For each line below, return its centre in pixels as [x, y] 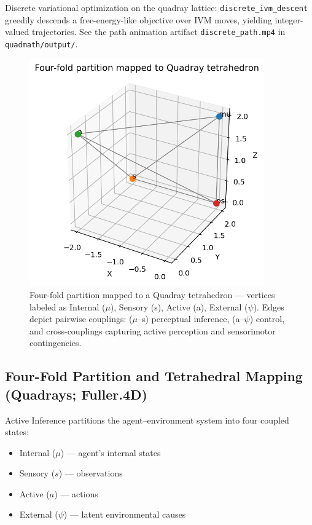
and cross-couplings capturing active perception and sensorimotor [153, 330]
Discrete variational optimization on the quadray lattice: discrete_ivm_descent [157, 7]
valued [17, 32]
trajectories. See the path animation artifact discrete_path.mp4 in [158, 32]
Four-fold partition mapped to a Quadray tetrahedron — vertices [152, 294]
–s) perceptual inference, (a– [191, 319]
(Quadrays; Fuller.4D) [76, 394]
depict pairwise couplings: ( [81, 319]
